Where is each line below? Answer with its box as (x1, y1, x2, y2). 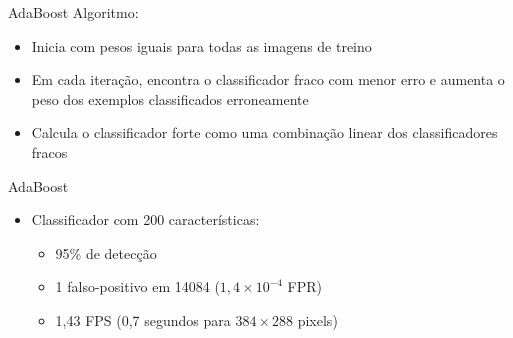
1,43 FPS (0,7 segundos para (55, 309, 231, 330)
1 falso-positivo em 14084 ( (55, 276, 220, 297)
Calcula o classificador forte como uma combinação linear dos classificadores (31, 122, 498, 143)
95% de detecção (55, 242, 157, 263)
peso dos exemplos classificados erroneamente (31, 88, 309, 109)
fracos (31, 141, 68, 162)
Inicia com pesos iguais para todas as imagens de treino (31, 35, 372, 56)
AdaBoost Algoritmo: (8, 2, 139, 22)
